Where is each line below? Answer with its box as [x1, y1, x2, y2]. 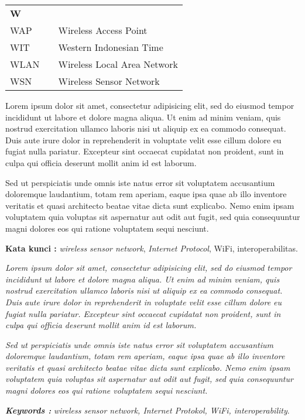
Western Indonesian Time [58, 40, 163, 54]
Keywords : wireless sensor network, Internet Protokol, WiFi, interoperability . [5, 404, 290, 416]
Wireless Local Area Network [58, 57, 178, 71]
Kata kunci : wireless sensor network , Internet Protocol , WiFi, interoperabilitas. [5, 242, 298, 254]
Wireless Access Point [58, 23, 148, 37]
